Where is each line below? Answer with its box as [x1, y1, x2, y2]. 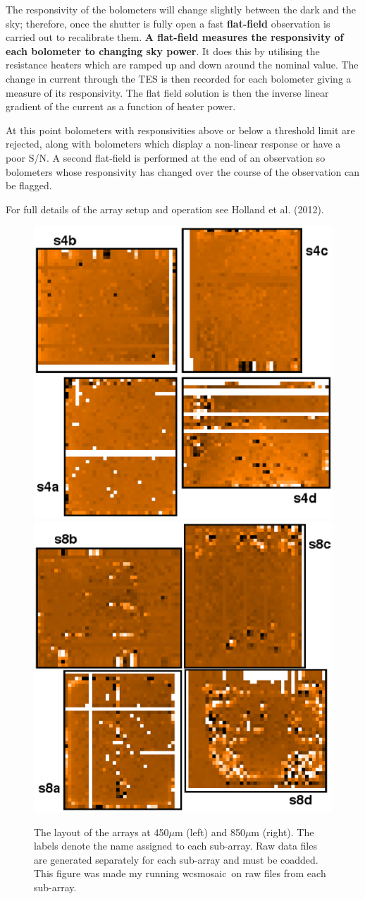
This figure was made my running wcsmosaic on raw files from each [34, 866, 326, 881]
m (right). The [251, 824, 314, 839]
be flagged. [6, 178, 52, 193]
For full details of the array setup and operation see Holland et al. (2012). [6, 201, 324, 216]
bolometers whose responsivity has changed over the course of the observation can [6, 164, 359, 179]
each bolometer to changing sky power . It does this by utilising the [6, 43, 320, 58]
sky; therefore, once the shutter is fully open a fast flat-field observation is [6, 16, 330, 30]
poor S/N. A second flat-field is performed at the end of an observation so [6, 150, 326, 165]
